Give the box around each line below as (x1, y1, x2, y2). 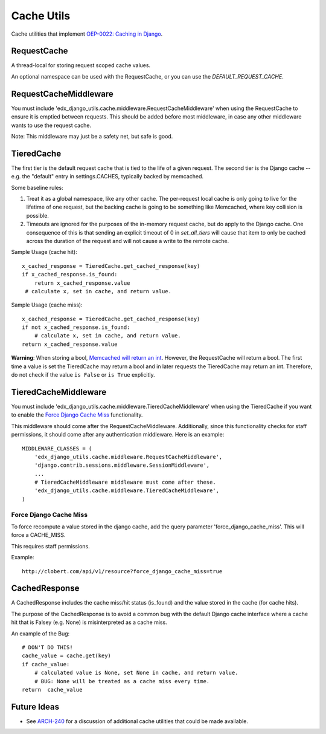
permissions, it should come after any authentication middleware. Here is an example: (11, 431, 225, 438)
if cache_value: (22, 661, 70, 667)
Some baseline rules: (11, 184, 63, 191)
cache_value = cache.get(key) (22, 652, 112, 659)
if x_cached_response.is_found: (22, 271, 118, 278)
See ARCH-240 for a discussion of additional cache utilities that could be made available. (26, 717, 249, 725)
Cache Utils (11, 9, 71, 22)
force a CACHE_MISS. (11, 531, 66, 539)
